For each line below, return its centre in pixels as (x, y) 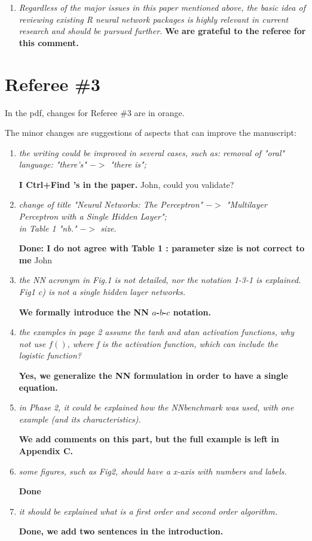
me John (36, 259)
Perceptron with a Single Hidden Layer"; (93, 216)
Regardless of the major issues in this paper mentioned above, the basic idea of (162, 7)
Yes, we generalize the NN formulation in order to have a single (153, 375)
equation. (38, 387)
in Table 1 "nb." (48, 228)
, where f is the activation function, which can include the (173, 343)
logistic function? (50, 355)
